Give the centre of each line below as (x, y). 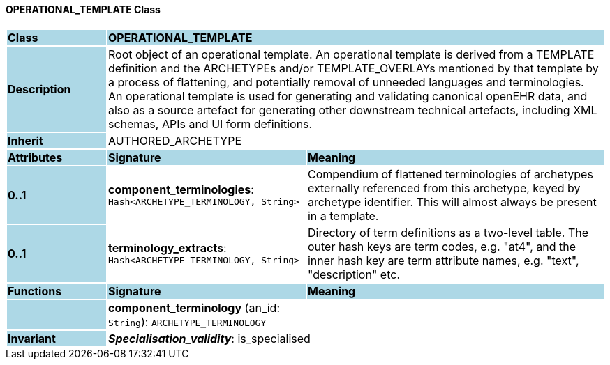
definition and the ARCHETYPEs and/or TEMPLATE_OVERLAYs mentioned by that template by (353, 68)
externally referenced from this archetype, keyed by (444, 188)
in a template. (343, 216)
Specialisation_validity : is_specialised (209, 338)
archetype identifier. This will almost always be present (452, 202)
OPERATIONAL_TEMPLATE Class (83, 9)
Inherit (25, 140)
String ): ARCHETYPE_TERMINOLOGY (187, 321)
